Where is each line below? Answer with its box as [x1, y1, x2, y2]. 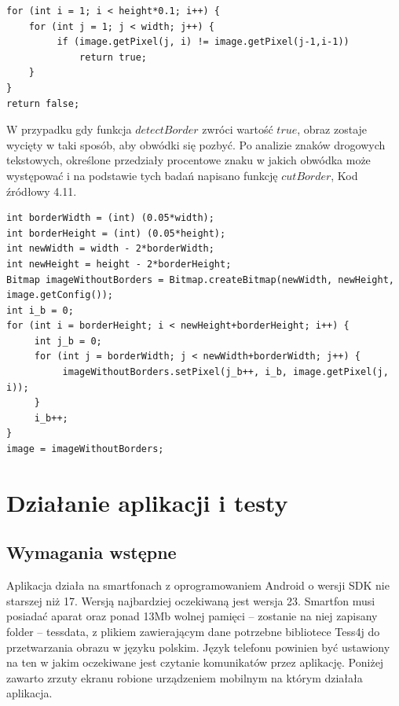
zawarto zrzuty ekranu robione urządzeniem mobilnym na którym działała [6, 669, 363, 686]
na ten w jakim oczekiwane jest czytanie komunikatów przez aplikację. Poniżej [6, 654, 384, 671]
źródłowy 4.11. [6, 182, 77, 199]
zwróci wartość [202, 121, 273, 138]
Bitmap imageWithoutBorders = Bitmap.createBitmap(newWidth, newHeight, [6, 274, 394, 285]
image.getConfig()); [6, 289, 114, 301]
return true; [79, 51, 147, 63]
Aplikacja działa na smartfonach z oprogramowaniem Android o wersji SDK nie [6, 577, 390, 594]
